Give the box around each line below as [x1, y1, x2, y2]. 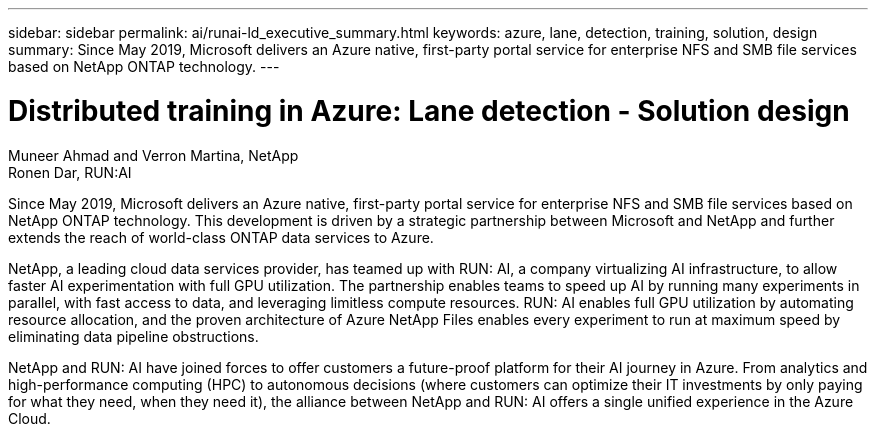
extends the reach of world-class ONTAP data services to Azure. [8, 228, 434, 246]
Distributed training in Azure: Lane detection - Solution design [8, 93, 850, 128]
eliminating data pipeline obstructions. [8, 327, 259, 345]
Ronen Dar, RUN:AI [8, 163, 132, 181]
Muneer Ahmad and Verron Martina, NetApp [8, 146, 299, 164]
